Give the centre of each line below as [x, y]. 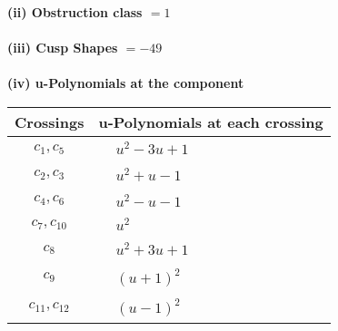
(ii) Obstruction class [75, 12]
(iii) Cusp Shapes [63, 48]
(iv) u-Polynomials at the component [126, 83]
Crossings [50, 122]
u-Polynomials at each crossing [211, 122]
